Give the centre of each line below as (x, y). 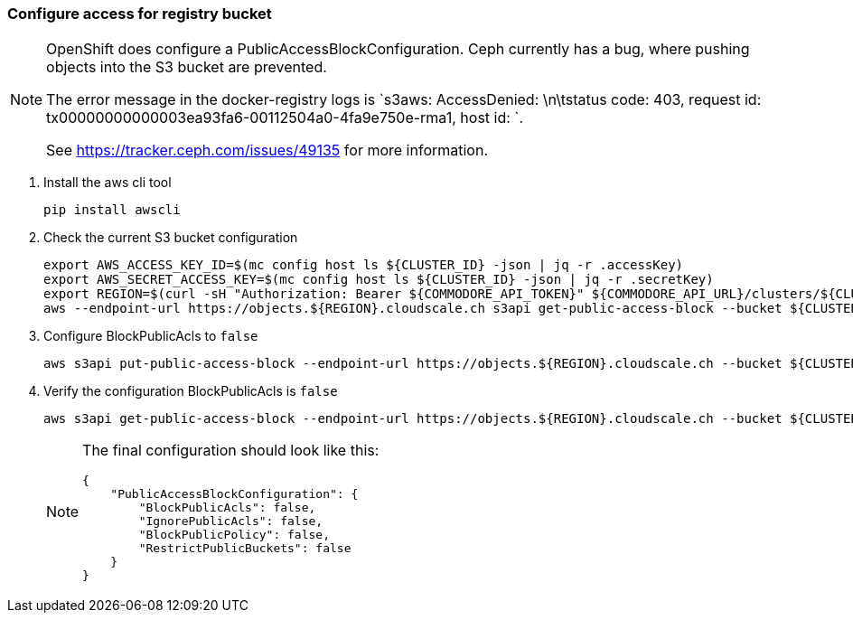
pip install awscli (112, 210)
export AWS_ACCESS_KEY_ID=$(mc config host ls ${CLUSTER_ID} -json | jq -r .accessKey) (364, 265)
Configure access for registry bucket (140, 14)
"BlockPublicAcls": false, (227, 508)
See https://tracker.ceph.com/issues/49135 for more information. (267, 150)
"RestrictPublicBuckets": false (245, 549)
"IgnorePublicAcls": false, (231, 521)
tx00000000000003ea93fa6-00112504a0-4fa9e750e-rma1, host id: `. (285, 118)
